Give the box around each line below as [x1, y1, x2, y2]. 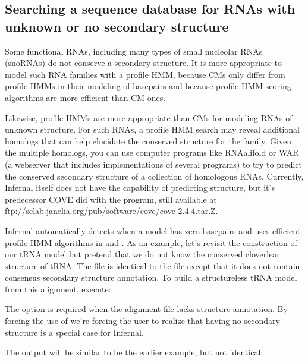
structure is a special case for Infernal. [5, 326, 144, 338]
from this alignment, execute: [5, 282, 111, 295]
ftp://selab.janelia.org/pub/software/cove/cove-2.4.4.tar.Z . [5, 204, 218, 217]
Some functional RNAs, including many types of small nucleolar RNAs [5, 45, 263, 57]
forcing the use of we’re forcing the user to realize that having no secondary [5, 314, 280, 327]
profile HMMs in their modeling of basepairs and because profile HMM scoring [5, 80, 291, 92]
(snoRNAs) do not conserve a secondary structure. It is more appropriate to [5, 56, 282, 69]
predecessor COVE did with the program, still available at [5, 193, 217, 205]
